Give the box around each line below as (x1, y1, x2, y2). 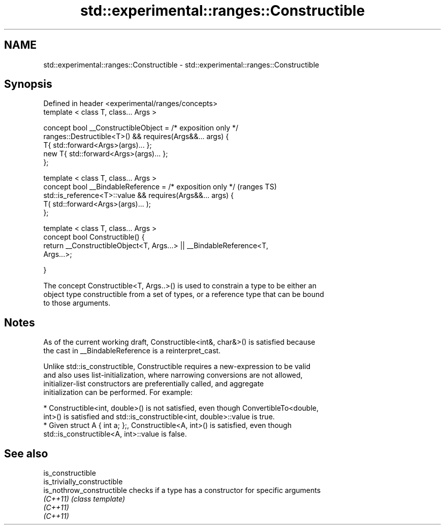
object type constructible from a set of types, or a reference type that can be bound (43, 290, 324, 299)
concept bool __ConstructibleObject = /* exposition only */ (43, 123, 239, 133)
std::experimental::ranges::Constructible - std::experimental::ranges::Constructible (43, 60, 320, 69)
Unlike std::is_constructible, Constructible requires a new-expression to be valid (43, 362, 310, 371)
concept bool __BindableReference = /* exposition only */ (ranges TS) (43, 182, 277, 191)
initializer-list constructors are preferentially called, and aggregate (43, 379, 264, 388)
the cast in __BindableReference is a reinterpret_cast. (43, 346, 221, 355)
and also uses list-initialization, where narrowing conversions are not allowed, (43, 371, 303, 380)
